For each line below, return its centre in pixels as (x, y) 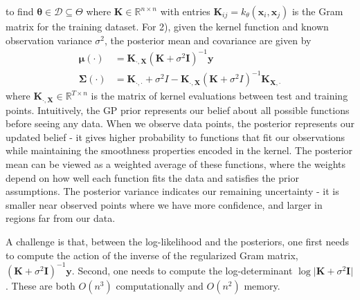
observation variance (49, 40)
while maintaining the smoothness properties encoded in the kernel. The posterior (179, 150)
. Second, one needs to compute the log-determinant (182, 270)
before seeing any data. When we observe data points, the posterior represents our (180, 123)
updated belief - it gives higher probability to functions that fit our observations (175, 137)
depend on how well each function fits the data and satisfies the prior (152, 177)
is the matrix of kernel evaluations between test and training (219, 96)
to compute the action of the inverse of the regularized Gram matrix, (152, 255)
